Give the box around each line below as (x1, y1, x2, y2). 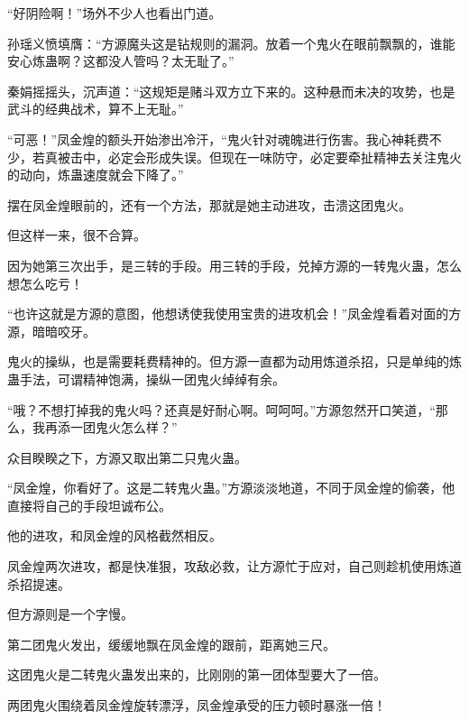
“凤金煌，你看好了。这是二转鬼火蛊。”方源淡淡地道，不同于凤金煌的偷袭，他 (7, 478, 455, 497)
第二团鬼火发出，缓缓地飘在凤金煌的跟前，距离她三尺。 (7, 634, 336, 653)
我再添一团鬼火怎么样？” (32, 418, 178, 437)
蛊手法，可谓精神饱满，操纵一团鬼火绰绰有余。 (7, 369, 285, 388)
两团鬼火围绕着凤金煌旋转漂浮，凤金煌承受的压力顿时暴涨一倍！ (7, 696, 386, 715)
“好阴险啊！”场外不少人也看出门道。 (7, 4, 222, 22)
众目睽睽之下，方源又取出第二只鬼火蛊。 (7, 448, 247, 466)
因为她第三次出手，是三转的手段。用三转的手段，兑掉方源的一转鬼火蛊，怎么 (7, 255, 462, 274)
